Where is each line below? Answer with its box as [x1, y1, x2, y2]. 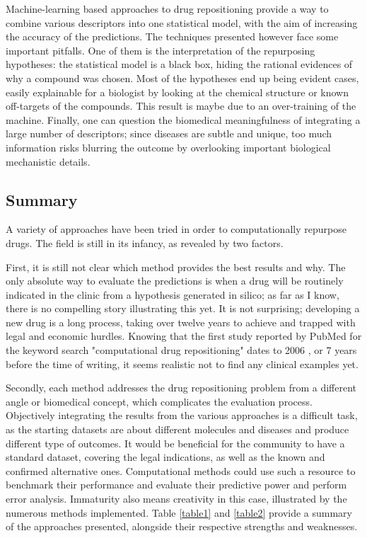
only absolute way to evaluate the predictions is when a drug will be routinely [6, 273, 344, 288]
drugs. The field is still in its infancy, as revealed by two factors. [6, 235, 284, 250]
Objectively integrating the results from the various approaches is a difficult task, [6, 408, 358, 423]
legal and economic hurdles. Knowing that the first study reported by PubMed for [6, 328, 362, 343]
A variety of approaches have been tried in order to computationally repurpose [6, 222, 346, 236]
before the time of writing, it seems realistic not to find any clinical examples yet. [6, 356, 359, 371]
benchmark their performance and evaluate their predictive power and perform [6, 477, 347, 492]
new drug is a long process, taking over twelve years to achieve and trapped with [6, 314, 356, 329]
